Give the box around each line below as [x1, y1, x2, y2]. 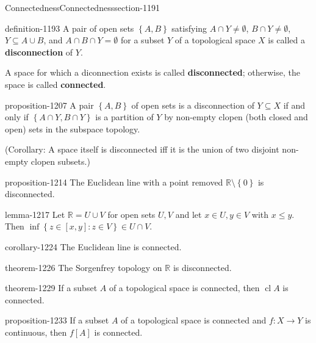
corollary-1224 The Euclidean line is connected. [5, 240, 182, 253]
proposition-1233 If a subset [5, 314, 109, 327]
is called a [268, 34, 306, 46]
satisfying [171, 21, 207, 34]
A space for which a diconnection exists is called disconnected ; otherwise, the [5, 66, 300, 79]
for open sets [107, 208, 156, 220]
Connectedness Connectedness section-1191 [5, 1, 160, 13]
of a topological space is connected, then [109, 281, 260, 294]
